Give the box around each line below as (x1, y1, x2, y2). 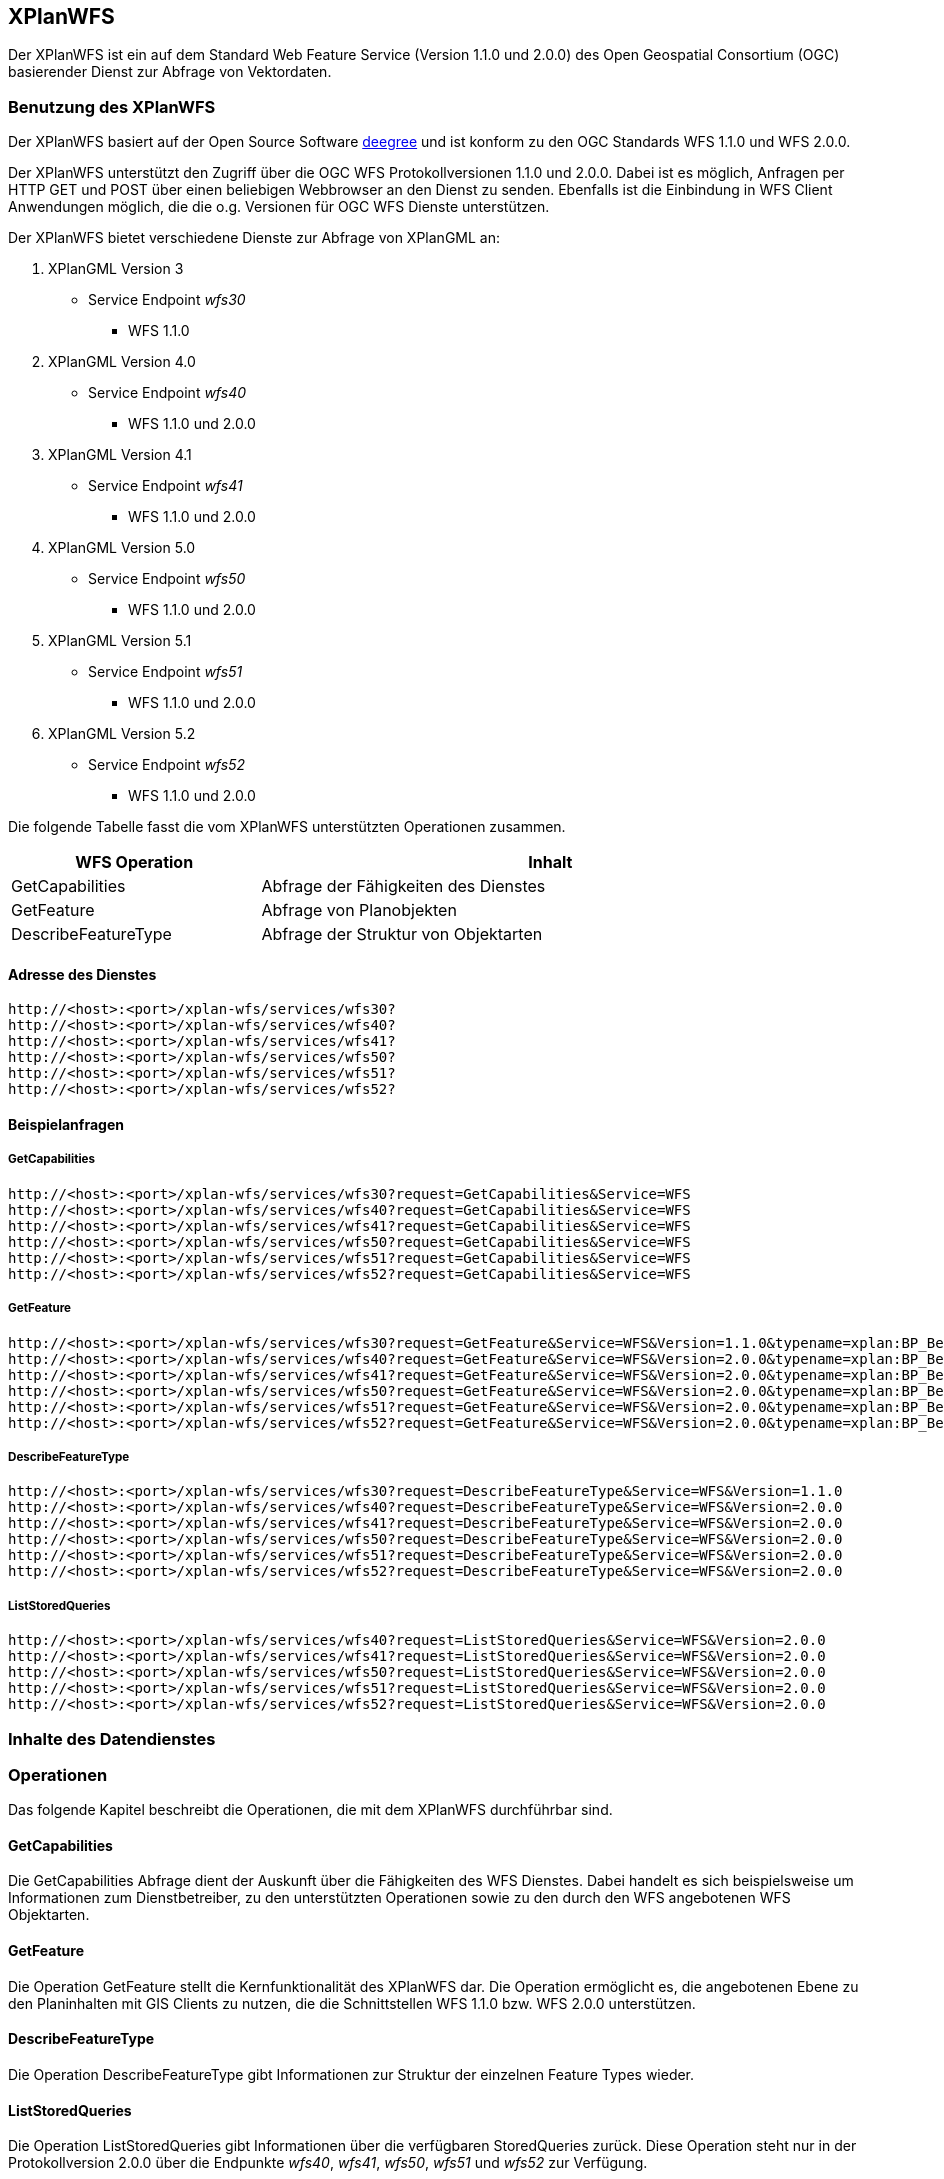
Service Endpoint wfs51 (88, 663, 243, 681)
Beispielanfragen (8, 1116, 124, 1133)
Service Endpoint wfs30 (88, 291, 246, 309)
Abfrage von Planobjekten (261, 900, 457, 921)
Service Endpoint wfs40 (88, 384, 247, 402)
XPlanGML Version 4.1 (48, 446, 192, 464)
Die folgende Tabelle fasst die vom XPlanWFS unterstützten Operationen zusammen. (8, 818, 566, 836)
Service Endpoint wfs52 (88, 756, 245, 774)
